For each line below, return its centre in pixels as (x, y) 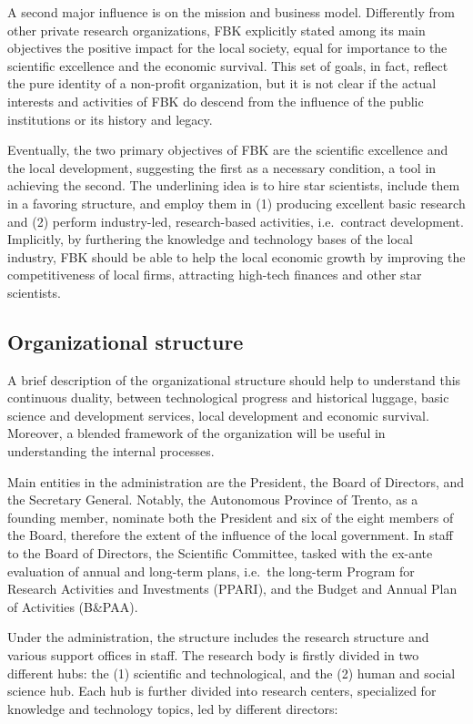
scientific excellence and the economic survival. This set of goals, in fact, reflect (228, 65)
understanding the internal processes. (111, 451)
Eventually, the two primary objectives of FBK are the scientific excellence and (228, 150)
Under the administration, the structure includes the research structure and (218, 637)
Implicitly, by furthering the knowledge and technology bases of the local (210, 239)
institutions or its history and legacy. (110, 119)
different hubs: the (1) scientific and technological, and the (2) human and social (231, 673)
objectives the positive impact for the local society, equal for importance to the (227, 48)
